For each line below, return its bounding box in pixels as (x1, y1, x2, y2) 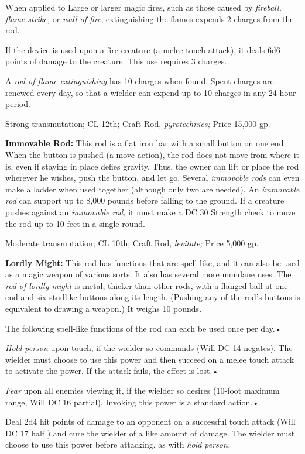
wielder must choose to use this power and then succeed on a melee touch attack (5, 353, 294, 365)
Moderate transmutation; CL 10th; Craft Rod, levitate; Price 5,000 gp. (5, 237, 259, 249)
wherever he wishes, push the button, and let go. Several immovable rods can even (5, 171, 300, 184)
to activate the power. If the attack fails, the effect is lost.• (5, 364, 219, 377)
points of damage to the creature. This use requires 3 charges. (5, 55, 227, 67)
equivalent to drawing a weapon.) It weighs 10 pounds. (5, 302, 202, 315)
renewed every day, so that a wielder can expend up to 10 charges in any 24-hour (5, 86, 296, 98)
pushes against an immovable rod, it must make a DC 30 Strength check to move (5, 205, 296, 218)
